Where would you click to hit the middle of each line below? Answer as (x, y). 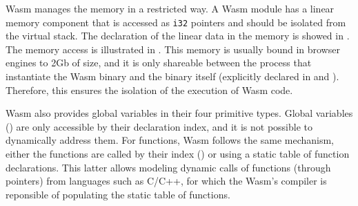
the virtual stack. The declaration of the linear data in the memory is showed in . (178, 36)
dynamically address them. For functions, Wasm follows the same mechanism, (170, 140)
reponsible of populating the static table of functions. (118, 194)
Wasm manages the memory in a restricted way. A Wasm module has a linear (170, 8)
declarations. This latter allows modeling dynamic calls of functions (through (168, 167)
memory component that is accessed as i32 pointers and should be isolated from (176, 22)
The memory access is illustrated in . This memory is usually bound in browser (173, 49)
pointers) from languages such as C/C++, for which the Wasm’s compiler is (166, 181)
